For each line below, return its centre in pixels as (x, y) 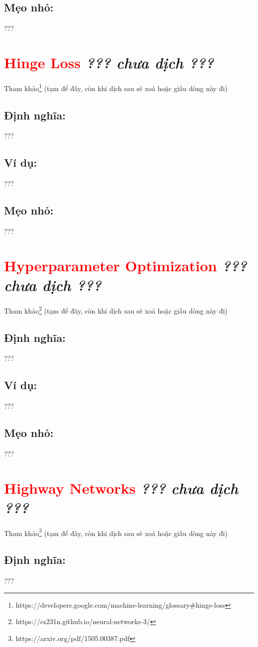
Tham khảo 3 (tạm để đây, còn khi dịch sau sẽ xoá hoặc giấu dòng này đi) (116, 532)
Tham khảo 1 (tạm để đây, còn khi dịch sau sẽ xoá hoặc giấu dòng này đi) (116, 87)
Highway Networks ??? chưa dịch (121, 488)
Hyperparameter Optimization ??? (126, 265)
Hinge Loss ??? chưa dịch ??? (109, 62)
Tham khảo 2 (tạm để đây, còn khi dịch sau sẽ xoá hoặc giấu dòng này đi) (116, 310)
